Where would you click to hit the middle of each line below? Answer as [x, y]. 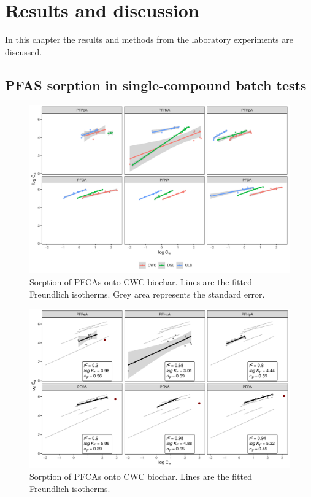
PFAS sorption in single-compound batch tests [156, 84]
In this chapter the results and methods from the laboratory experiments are [149, 40]
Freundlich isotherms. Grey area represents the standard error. [147, 294]
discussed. [24, 51]
